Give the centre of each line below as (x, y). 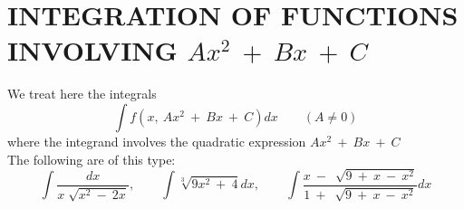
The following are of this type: (92, 159)
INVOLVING (92, 50)
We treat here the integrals (82, 94)
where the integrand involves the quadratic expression (157, 141)
